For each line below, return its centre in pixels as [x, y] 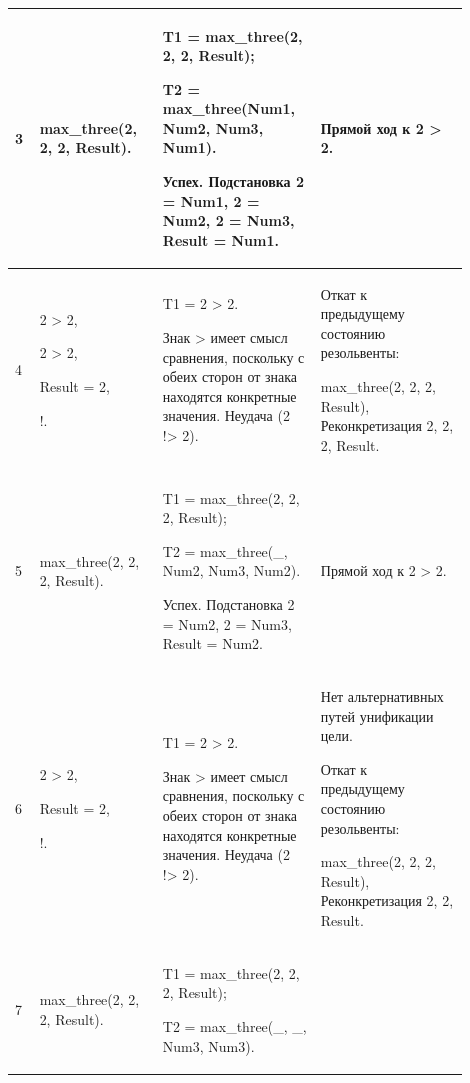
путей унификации [377, 715]
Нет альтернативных [382, 696]
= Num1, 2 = [211, 200]
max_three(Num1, [229, 108]
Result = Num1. [220, 239]
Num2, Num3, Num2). [231, 570]
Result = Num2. [213, 643]
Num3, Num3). [208, 1045]
